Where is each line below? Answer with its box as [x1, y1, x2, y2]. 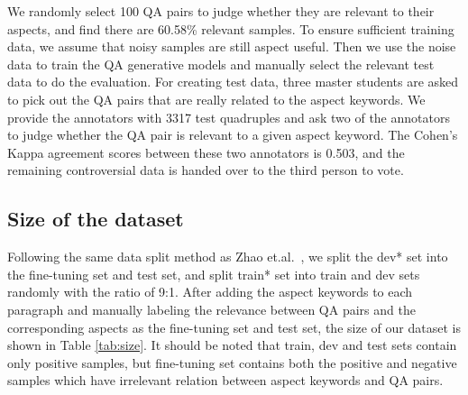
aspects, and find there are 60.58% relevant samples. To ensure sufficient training [7, 19, 454, 38]
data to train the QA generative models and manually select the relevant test [7, 54, 435, 73]
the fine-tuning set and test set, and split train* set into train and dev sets [7, 264, 420, 283]
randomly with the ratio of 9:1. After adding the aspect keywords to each [7, 282, 413, 301]
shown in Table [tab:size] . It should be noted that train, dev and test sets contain [7, 335, 457, 354]
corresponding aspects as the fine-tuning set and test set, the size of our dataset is [7, 317, 461, 336]
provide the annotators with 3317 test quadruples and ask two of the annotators [7, 107, 450, 126]
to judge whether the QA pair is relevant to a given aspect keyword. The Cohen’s [7, 125, 458, 144]
